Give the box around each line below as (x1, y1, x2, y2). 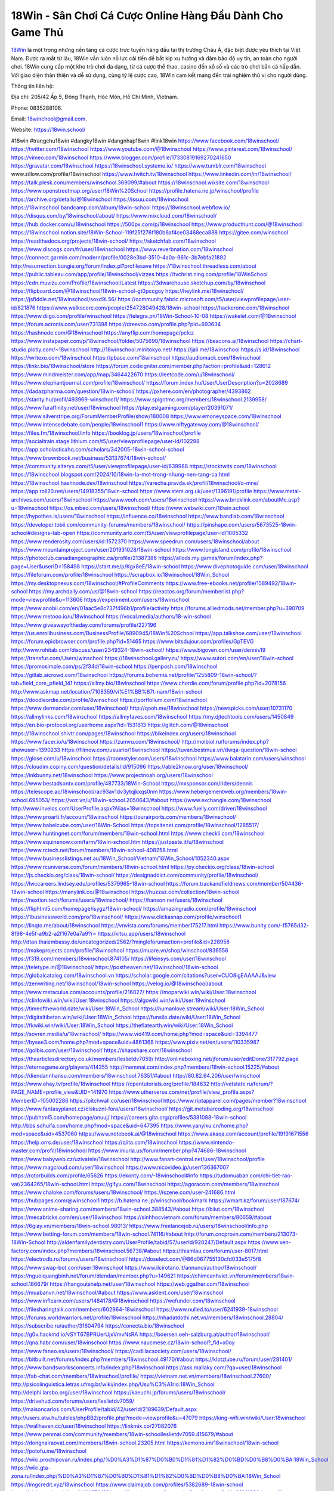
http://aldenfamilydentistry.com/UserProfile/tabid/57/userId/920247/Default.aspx (47, 1239, 247, 1246)
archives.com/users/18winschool (11, 496, 92, 503)
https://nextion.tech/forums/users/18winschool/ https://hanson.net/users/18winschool (11, 896, 223, 904)
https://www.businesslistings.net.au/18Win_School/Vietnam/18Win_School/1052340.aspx (11, 855, 230, 862)
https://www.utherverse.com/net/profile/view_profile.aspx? (109, 1088, 255, 1096)
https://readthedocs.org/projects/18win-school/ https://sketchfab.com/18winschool (11, 237, 216, 245)
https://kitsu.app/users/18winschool (97, 930, 186, 937)
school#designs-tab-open (11, 530, 76, 537)
